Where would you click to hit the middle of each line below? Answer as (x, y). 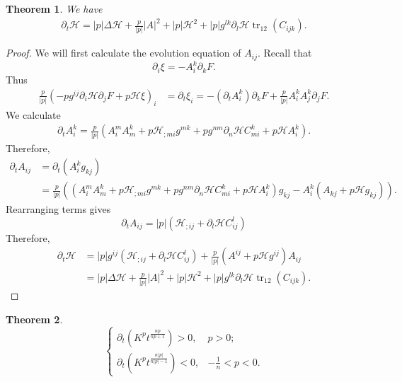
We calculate (33, 114)
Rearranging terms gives (58, 209)
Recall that (288, 53)
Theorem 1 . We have (54, 8)
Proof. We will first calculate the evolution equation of (124, 53)
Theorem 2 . (34, 319)
